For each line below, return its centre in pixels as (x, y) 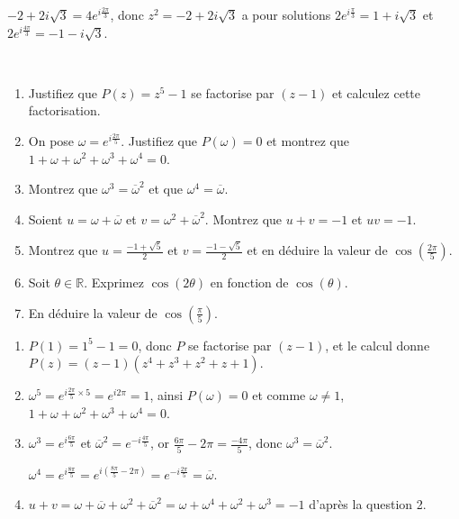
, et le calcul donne (378, 345)
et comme (279, 395)
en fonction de (249, 282)
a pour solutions (286, 14)
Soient (45, 219)
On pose (51, 140)
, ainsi (166, 395)
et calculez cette (376, 92)
